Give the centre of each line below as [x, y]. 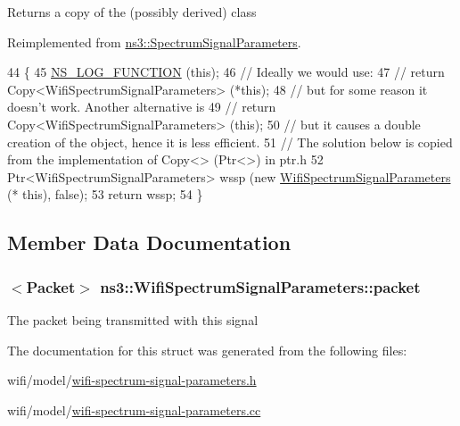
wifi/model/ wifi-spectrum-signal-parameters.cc [134, 409]
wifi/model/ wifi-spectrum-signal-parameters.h [132, 380]
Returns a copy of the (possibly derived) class [132, 12]
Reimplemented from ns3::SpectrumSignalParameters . [154, 42]
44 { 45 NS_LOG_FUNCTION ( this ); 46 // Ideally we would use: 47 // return [226, 72]
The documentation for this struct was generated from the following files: [207, 350]
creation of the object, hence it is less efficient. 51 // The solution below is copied [230, 142]
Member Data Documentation [149, 242]
